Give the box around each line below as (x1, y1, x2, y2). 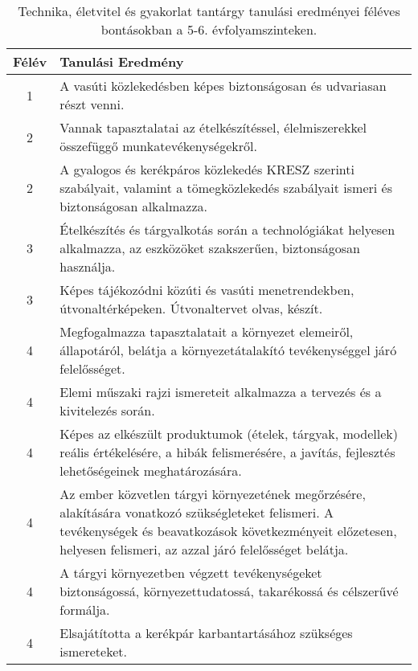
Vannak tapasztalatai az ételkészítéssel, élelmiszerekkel (59, 118, 367, 137)
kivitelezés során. (59, 401, 155, 419)
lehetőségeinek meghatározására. (59, 461, 242, 480)
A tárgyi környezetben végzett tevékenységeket (59, 563, 322, 582)
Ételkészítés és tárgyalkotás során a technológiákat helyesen (59, 220, 395, 239)
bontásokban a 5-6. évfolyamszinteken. (100, 20, 318, 39)
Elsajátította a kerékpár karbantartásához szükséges (59, 624, 353, 642)
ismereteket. (59, 642, 127, 661)
